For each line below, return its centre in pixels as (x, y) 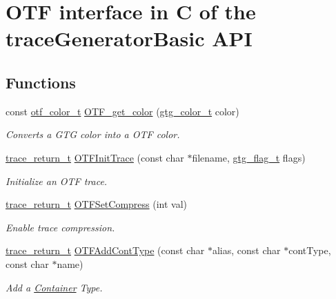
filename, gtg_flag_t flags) (249, 157)
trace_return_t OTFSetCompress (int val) (97, 204)
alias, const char (246, 250)
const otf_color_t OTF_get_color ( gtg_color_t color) (122, 111)
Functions (41, 82)
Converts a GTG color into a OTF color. (93, 134)
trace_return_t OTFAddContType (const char (105, 250)
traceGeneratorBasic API (129, 38)
